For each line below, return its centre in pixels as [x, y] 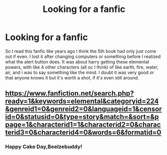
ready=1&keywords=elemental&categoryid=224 [82, 101]
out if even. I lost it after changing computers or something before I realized [83, 56]
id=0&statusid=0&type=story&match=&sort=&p [82, 117]
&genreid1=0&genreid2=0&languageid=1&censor [83, 109]
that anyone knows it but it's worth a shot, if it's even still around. [72, 77]
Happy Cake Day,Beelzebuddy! [44, 147]
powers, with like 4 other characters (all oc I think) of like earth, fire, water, [82, 67]
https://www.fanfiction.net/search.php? [69, 93]
